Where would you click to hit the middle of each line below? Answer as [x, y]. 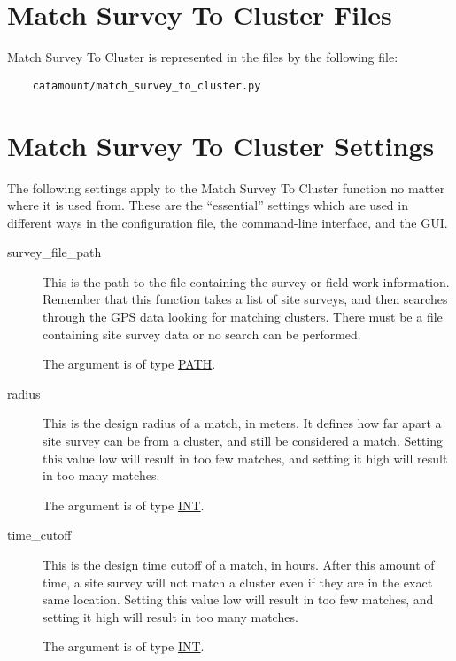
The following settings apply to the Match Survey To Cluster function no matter [226, 187]
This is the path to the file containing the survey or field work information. [246, 281]
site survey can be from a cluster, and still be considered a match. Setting [243, 441]
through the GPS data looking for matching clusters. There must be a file [243, 317]
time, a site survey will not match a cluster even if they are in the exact [238, 582]
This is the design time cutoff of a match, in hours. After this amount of [239, 564]
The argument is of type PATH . [129, 364]
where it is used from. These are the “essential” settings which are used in [208, 205]
